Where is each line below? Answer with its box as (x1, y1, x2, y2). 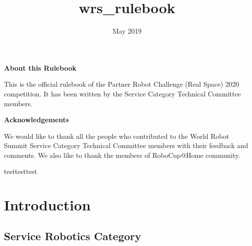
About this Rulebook (4, 62, 77, 73)
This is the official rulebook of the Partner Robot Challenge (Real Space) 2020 (4, 79, 239, 89)
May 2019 (112, 26, 142, 36)
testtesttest (4, 166, 37, 176)
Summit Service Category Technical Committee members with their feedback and (4, 140, 248, 151)
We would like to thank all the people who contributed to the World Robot (4, 131, 230, 141)
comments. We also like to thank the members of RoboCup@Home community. (4, 150, 240, 160)
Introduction (4, 195, 91, 215)
